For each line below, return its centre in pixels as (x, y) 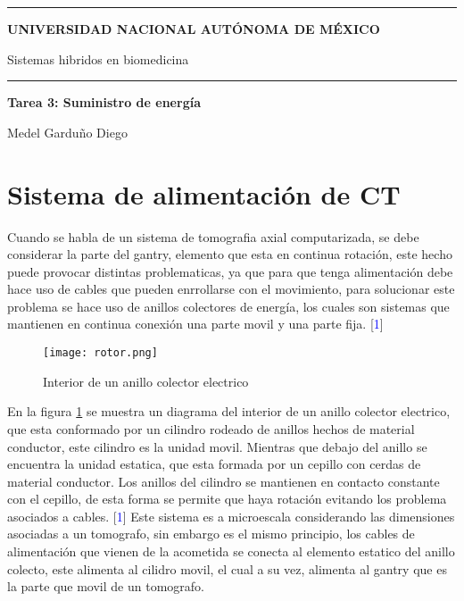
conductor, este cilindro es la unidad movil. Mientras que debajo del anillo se (217, 446)
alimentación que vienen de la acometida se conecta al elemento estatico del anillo (231, 551)
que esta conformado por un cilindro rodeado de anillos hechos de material (211, 428)
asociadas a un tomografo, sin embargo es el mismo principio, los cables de (211, 534)
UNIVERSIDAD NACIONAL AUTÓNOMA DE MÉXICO (194, 29)
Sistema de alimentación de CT (204, 193)
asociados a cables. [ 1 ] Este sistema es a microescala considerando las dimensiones (231, 516)
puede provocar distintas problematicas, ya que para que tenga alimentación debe (230, 271)
